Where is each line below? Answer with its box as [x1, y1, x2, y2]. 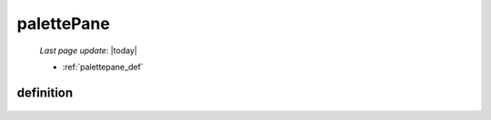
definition [16, 85, 74, 100]
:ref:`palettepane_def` [62, 61, 145, 72]
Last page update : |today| [39, 45, 138, 56]
